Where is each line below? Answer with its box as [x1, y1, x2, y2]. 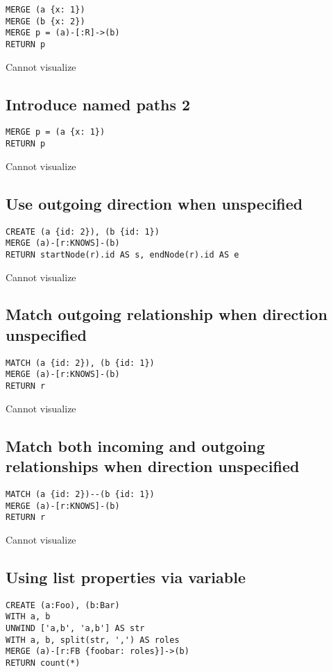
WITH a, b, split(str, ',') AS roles [6, 635, 180, 645]
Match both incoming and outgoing [6, 435, 265, 456]
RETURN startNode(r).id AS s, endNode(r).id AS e [6, 249, 239, 260]
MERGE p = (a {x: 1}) [6, 127, 105, 137]
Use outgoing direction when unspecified [6, 192, 303, 214]
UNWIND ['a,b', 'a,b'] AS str [6, 623, 145, 633]
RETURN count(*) [6, 657, 80, 668]
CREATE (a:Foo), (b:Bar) [6, 600, 120, 610]
